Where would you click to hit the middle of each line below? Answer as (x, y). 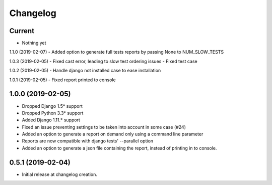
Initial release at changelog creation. (60, 174)
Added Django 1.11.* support (51, 120)
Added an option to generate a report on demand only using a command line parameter (113, 134)
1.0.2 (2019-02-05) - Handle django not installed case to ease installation (85, 71)
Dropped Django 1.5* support (52, 106)
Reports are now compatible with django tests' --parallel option (88, 141)
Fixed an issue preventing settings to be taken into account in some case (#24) (104, 127)
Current (22, 31)
